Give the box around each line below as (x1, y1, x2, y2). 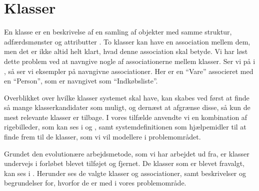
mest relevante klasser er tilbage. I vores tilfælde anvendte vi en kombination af (4, 111, 247, 122)
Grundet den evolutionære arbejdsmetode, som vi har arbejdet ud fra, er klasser (4, 148, 249, 158)
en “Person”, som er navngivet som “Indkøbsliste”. (4, 75, 158, 86)
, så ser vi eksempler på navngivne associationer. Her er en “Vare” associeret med (4, 65, 253, 76)
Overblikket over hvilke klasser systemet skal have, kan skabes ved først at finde (4, 92, 249, 102)
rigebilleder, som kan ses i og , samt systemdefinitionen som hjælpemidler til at (4, 121, 246, 132)
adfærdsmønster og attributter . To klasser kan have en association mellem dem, (4, 36, 250, 46)
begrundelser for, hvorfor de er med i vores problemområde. (4, 177, 186, 188)
